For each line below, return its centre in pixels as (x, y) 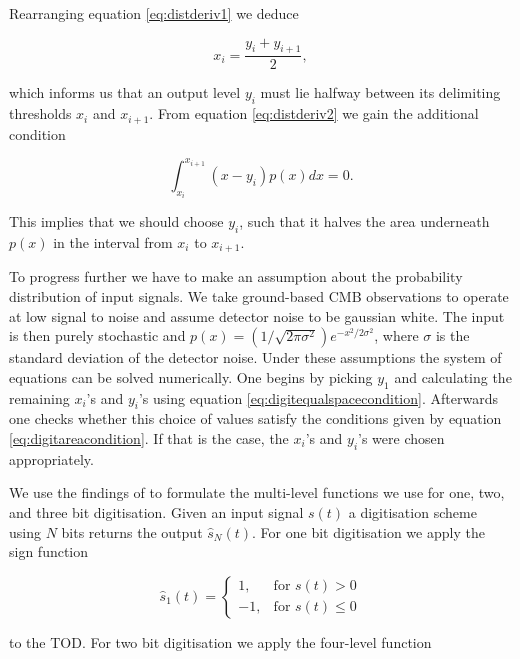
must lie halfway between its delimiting (380, 92)
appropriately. (51, 458)
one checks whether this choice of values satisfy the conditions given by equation (255, 418)
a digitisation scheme (412, 512)
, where (396, 335)
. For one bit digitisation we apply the (368, 531)
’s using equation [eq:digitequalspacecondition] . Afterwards (318, 397)
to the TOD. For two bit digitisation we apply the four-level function (220, 641)
